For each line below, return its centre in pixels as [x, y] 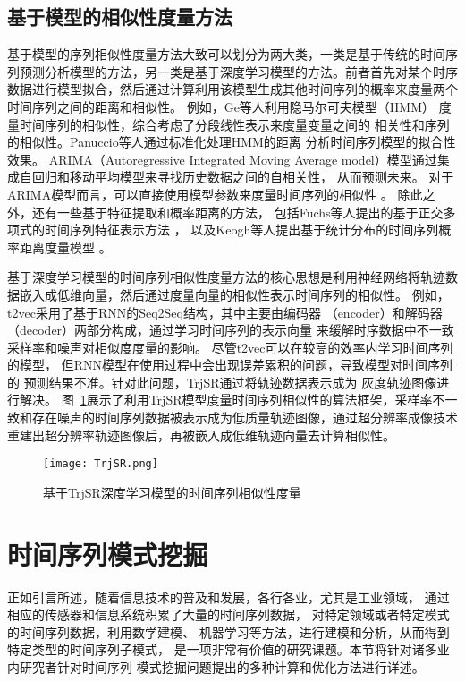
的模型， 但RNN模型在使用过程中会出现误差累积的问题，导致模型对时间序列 [230, 365]
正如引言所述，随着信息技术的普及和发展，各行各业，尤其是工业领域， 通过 [228, 597]
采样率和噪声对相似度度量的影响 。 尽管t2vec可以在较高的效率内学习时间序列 [230, 347]
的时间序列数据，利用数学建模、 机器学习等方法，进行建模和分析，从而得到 [228, 631]
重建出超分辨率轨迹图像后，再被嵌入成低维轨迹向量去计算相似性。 [201, 435]
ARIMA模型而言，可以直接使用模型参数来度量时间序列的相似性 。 [200, 194]
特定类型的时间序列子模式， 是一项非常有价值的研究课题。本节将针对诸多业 [228, 649]
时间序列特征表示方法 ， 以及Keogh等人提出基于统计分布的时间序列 [241, 230]
